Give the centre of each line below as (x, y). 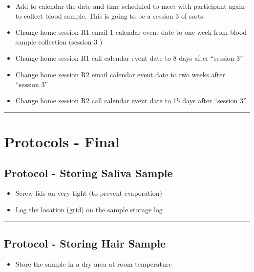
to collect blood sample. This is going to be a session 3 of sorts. (110, 15)
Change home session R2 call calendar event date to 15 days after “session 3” (131, 101)
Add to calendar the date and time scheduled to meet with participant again (130, 6)
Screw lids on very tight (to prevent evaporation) (89, 193)
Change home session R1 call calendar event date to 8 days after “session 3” (129, 58)
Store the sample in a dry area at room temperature (94, 263)
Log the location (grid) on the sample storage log (89, 209)
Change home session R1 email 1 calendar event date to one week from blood (131, 32)
